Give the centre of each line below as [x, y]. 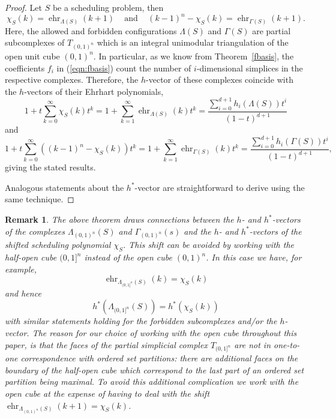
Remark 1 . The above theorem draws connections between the [119, 219]
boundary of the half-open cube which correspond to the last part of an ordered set [154, 369]
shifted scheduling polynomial [58, 245]
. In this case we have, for [254, 257]
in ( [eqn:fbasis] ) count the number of [124, 68]
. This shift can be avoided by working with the [209, 245]
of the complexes [35, 231]
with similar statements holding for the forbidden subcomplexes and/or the [141, 321]
